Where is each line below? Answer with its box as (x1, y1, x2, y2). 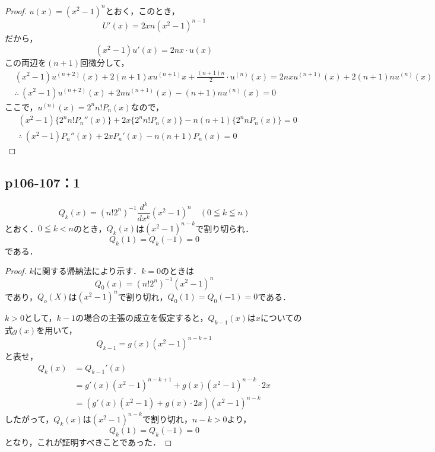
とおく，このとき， (105, 4, 180, 17)
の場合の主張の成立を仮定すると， (75, 311, 208, 324)
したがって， (5, 412, 54, 425)
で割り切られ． (195, 222, 254, 234)
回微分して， (80, 56, 129, 68)
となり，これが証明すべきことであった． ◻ (5, 435, 172, 448)
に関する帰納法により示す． (33, 265, 142, 277)
